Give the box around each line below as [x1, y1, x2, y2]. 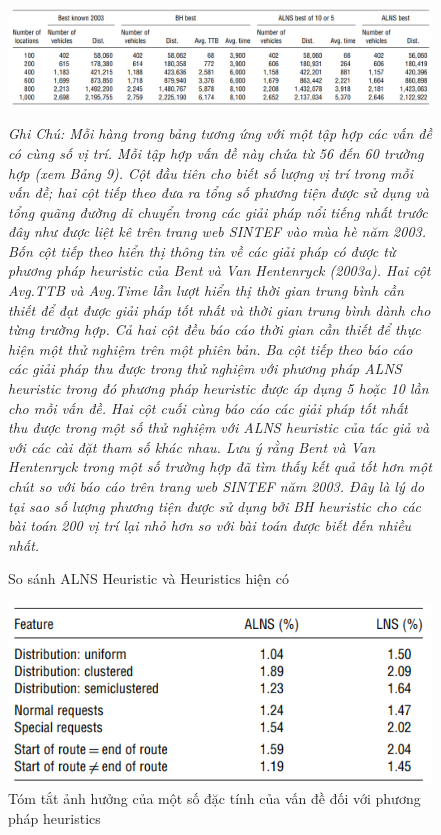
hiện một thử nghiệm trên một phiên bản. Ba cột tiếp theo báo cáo [8, 338, 413, 359]
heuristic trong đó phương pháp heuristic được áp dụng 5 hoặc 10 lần [8, 378, 429, 399]
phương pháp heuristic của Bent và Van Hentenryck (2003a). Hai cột [8, 260, 431, 281]
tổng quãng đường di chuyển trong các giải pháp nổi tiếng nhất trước [8, 201, 428, 222]
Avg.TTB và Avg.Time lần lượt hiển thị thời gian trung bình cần [8, 280, 404, 301]
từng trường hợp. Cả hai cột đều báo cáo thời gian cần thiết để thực [8, 319, 421, 340]
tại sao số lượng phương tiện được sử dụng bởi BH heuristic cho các [8, 495, 421, 516]
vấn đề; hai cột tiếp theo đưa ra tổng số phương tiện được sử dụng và [8, 182, 429, 203]
